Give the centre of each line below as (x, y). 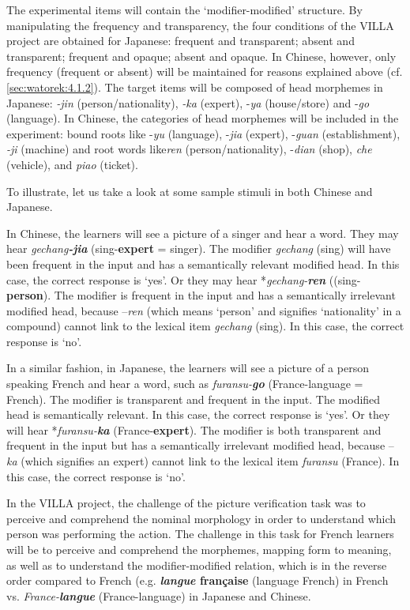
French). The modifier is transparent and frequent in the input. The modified (194, 399)
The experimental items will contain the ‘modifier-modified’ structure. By (184, 9)
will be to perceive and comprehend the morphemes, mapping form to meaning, (199, 549)
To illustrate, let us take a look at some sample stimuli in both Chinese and (190, 191)
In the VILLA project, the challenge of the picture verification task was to (186, 503)
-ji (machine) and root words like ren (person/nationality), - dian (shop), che (189, 149)
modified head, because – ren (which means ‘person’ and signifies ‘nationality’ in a (204, 310)
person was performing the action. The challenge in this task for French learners (200, 534)
